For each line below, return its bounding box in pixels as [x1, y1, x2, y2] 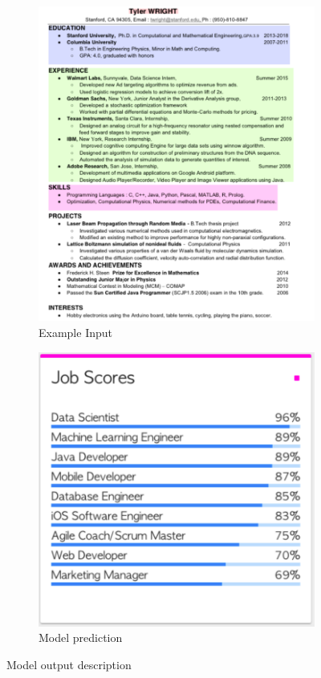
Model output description [6, 656, 132, 672]
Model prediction [39, 629, 123, 646]
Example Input [39, 323, 112, 340]
